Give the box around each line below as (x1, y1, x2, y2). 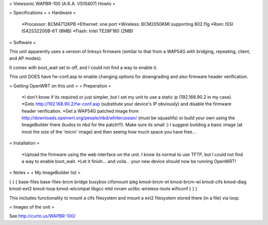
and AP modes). (9, 55, 42, 62)
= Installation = (9, 140, 40, 146)
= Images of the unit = (9, 204, 55, 210)
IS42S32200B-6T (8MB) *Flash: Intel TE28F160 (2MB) (21, 28, 134, 34)
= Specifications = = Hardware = (9, 10, 76, 16)
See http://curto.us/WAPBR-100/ (9, 213, 76, 219)
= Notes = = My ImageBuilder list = (9, 169, 81, 176)
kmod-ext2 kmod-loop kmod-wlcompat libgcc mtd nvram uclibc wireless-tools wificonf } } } (9, 186, 198, 192)
